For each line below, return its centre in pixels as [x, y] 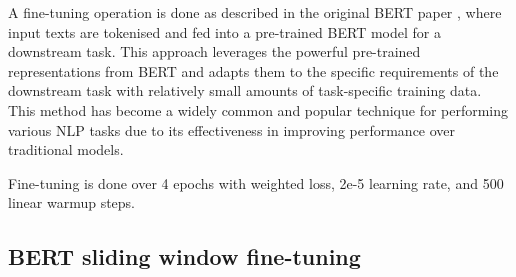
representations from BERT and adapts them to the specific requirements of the [253, 70]
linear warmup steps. [72, 202]
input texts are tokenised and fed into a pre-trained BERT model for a [224, 31]
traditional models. [66, 149]
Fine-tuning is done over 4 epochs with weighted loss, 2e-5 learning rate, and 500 [256, 182]
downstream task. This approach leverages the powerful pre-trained [214, 51]
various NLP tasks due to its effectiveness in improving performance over [232, 129]
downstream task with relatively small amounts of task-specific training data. [245, 90]
